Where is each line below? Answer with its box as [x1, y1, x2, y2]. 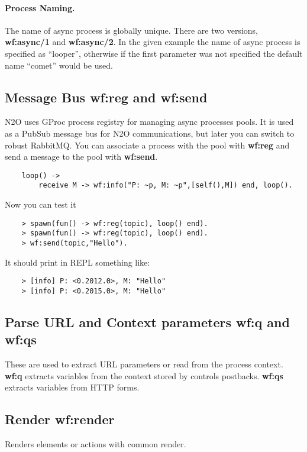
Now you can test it [5, 198, 76, 211]
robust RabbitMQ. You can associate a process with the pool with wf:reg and [5, 138, 290, 151]
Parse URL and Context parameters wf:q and [5, 312, 290, 331]
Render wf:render [5, 410, 115, 428]
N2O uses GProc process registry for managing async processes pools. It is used [5, 115, 294, 128]
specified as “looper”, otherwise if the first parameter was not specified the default [5, 47, 303, 59]
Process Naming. [5, 1, 75, 14]
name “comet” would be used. [5, 59, 113, 71]
